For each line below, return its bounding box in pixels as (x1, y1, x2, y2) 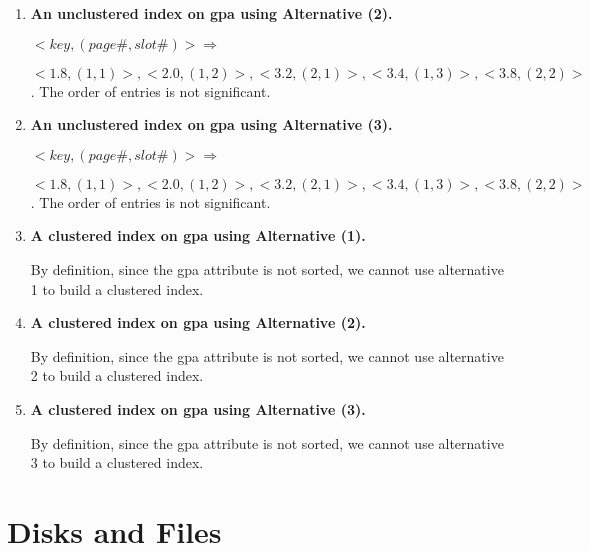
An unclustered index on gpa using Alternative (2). (30, 3, 393, 23)
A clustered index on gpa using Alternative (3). (30, 398, 366, 419)
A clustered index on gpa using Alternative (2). (30, 312, 366, 333)
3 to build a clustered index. (30, 452, 204, 473)
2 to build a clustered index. (30, 365, 204, 386)
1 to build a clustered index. (30, 278, 204, 299)
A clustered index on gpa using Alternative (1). (30, 225, 366, 246)
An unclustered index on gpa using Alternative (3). (30, 114, 393, 135)
